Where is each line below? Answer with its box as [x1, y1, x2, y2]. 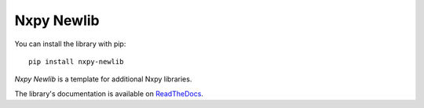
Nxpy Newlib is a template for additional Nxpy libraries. [14, 74, 192, 84]
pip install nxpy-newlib [28, 57, 124, 66]
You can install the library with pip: [14, 39, 126, 49]
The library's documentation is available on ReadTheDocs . [14, 88, 204, 98]
